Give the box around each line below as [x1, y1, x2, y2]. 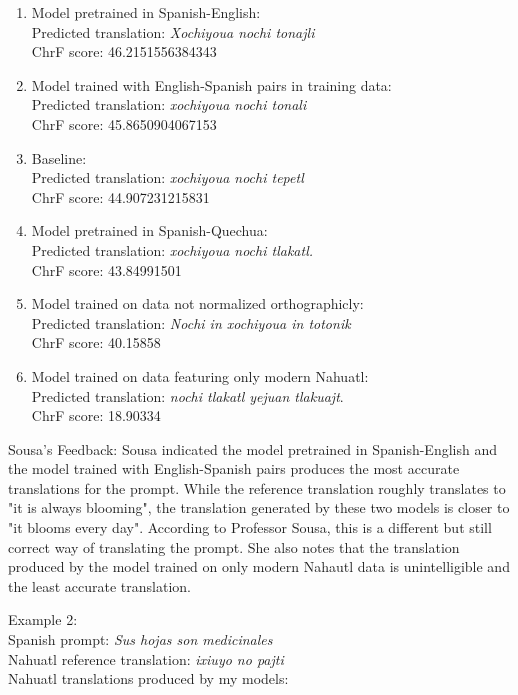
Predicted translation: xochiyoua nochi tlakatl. [31, 239, 314, 260]
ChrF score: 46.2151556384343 [31, 41, 217, 62]
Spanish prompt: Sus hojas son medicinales [8, 629, 273, 650]
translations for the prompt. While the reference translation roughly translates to [8, 477, 506, 498]
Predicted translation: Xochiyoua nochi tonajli [31, 21, 315, 42]
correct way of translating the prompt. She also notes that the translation [8, 536, 460, 557]
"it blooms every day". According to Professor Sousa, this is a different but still [8, 517, 492, 538]
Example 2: [8, 609, 78, 630]
